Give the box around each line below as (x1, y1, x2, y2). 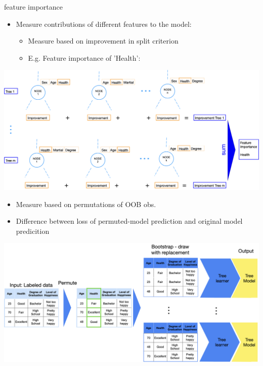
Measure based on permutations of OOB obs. (16, 198, 156, 209)
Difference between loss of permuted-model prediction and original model (16, 216, 243, 226)
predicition (16, 225, 50, 236)
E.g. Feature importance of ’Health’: (28, 52, 141, 63)
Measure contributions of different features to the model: (16, 18, 192, 29)
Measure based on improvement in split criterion (28, 35, 179, 46)
